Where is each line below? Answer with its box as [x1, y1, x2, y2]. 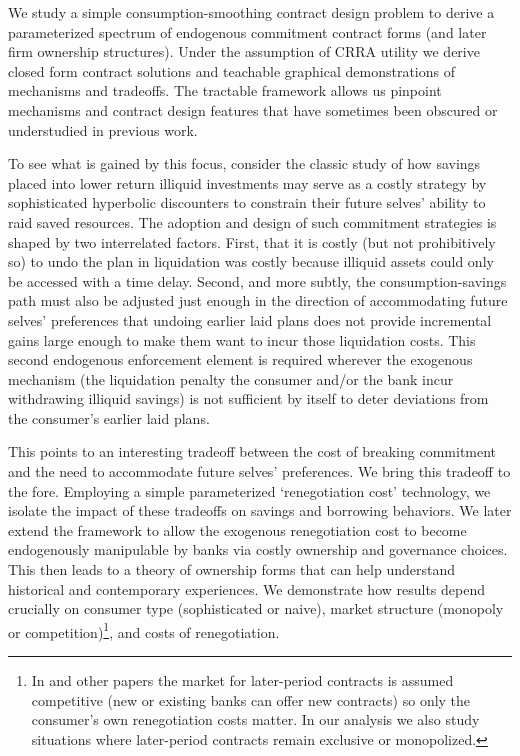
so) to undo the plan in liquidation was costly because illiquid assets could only [8, 251, 494, 272]
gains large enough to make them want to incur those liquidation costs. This [8, 329, 476, 350]
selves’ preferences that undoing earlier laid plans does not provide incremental [8, 309, 492, 330]
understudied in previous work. [8, 119, 198, 140]
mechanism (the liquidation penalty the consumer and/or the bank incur [8, 368, 454, 389]
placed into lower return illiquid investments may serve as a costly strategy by [8, 172, 487, 193]
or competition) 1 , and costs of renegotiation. [8, 618, 280, 642]
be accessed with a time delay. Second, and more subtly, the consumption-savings [8, 270, 507, 291]
